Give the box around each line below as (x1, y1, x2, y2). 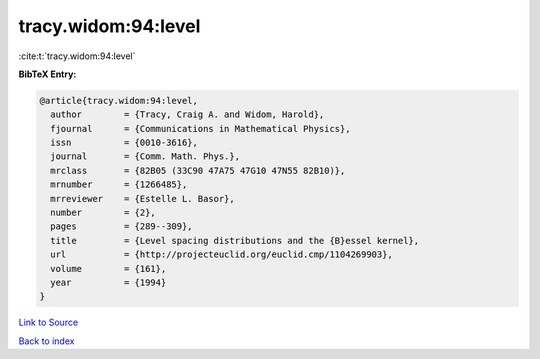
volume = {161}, (50, 263, 167, 274)
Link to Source (18, 316, 79, 329)
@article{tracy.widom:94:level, (39, 95, 199, 106)
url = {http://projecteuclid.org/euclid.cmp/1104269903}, (50, 249, 394, 260)
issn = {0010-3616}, (50, 137, 199, 149)
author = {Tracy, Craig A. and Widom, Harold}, (50, 109, 325, 120)
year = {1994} (50, 277, 167, 288)
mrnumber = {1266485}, (50, 179, 188, 190)
